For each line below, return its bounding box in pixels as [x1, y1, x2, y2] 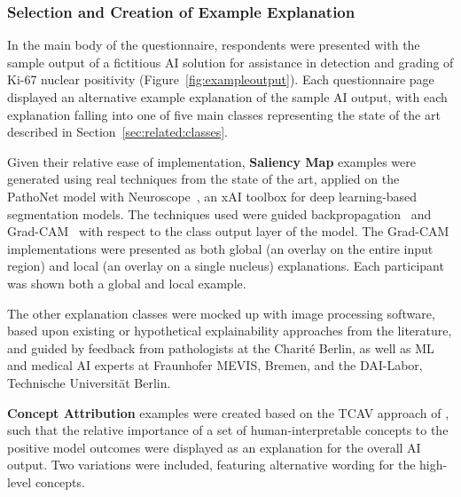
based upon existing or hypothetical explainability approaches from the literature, [7, 321, 452, 340]
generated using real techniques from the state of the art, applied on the [7, 170, 400, 188]
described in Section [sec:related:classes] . [7, 122, 228, 141]
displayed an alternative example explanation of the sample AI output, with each [7, 88, 448, 106]
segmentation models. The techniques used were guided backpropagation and [7, 204, 432, 223]
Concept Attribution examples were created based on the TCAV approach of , [7, 403, 449, 422]
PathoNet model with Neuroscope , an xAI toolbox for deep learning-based [7, 186, 418, 205]
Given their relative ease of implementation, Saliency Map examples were [7, 152, 416, 170]
